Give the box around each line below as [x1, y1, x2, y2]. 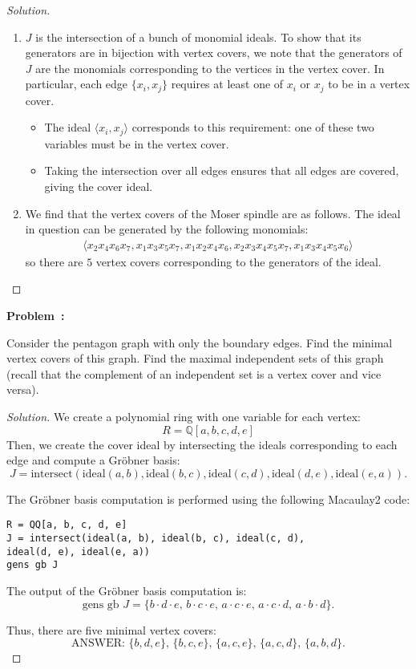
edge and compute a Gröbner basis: [6, 452, 180, 468]
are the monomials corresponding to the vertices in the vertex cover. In [35, 59, 385, 76]
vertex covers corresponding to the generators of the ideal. [95, 253, 382, 270]
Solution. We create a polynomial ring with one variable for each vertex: [6, 408, 361, 425]
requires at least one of [171, 75, 284, 92]
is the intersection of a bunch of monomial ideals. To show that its [35, 28, 361, 45]
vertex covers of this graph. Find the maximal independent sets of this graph [6, 350, 384, 367]
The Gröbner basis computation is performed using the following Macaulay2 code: [6, 490, 410, 507]
